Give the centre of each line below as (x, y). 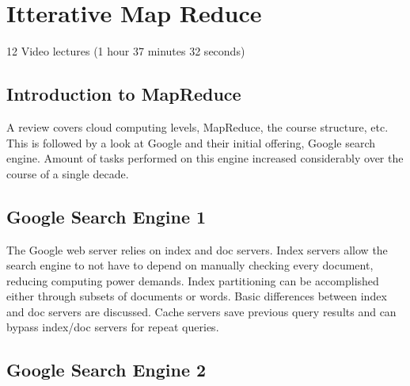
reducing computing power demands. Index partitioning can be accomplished (193, 280)
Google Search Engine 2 (106, 370)
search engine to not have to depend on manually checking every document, (190, 265)
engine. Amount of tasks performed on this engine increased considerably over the (205, 158)
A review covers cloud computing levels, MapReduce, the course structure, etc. (197, 126)
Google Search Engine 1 (106, 216)
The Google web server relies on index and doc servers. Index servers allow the (197, 249)
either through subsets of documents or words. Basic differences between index (197, 296)
